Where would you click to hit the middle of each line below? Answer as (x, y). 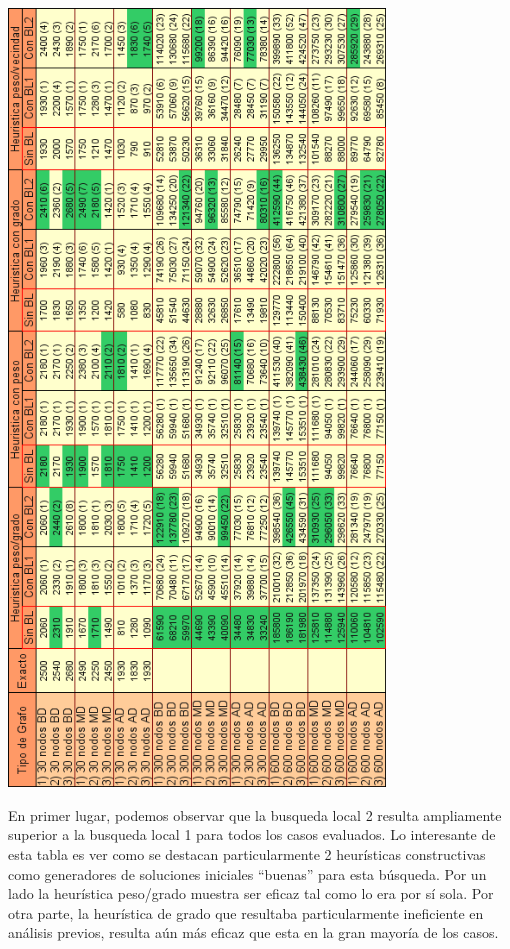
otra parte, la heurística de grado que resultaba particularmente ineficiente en (246, 912)
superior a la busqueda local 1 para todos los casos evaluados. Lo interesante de (252, 834)
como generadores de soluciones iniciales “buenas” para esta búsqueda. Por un (247, 873)
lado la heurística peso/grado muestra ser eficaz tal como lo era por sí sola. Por (251, 893)
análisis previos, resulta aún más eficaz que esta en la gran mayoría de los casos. (253, 932)
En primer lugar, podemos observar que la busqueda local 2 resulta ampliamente (255, 814)
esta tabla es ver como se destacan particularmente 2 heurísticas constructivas (247, 854)
